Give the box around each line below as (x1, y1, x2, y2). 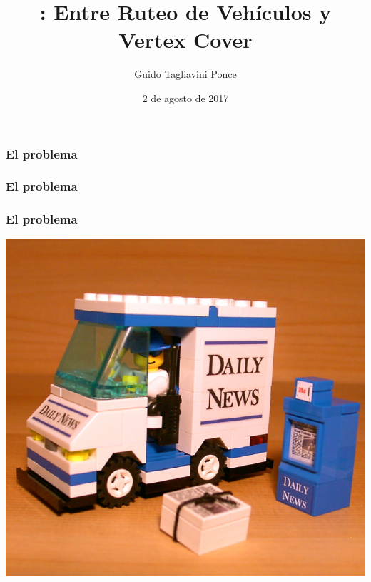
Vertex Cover (118, 25, 253, 54)
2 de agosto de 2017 (142, 90, 229, 105)
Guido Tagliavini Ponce (134, 66, 237, 81)
